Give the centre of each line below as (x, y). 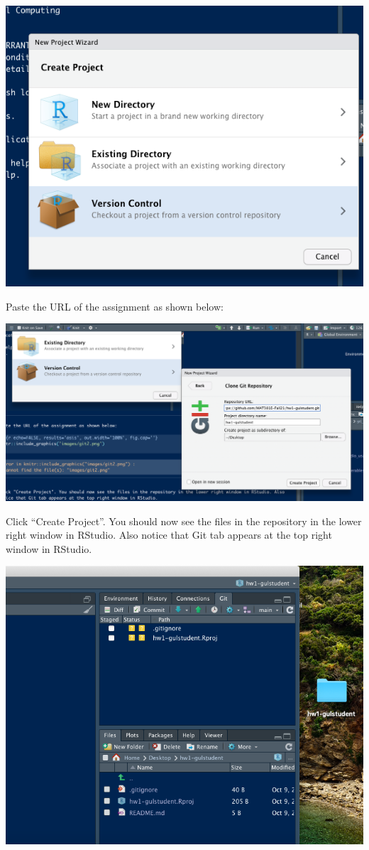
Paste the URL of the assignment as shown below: (115, 306)
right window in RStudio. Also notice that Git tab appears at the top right (169, 535)
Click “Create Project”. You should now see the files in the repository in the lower (184, 521)
